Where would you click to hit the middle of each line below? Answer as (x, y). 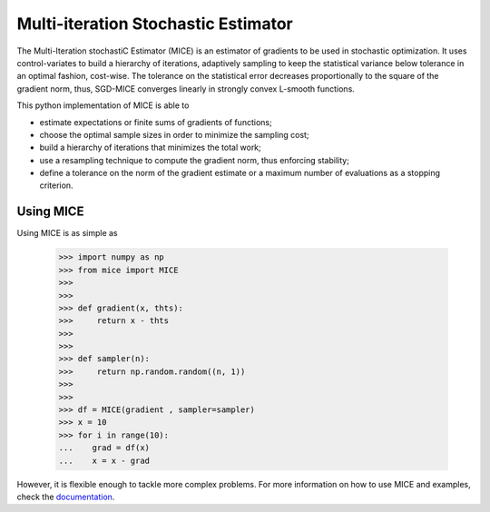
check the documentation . (66, 497)
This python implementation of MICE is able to (103, 105)
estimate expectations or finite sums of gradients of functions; (156, 122)
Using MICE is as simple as (67, 233)
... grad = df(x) (104, 448)
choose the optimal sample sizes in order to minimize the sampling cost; (174, 134)
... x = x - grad (104, 460)
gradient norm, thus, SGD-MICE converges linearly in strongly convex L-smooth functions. (186, 89)
